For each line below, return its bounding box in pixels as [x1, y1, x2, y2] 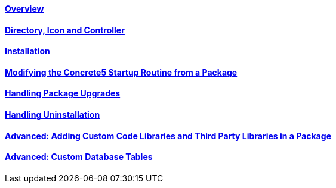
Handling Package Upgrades [5, 88, 121, 99]
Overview [5, 4, 44, 14]
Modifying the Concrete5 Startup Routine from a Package [5, 67, 238, 77]
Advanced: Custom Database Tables [5, 152, 153, 162]
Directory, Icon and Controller [5, 24, 125, 35]
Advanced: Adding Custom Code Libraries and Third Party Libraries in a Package [5, 130, 331, 141]
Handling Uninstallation [5, 109, 100, 120]
